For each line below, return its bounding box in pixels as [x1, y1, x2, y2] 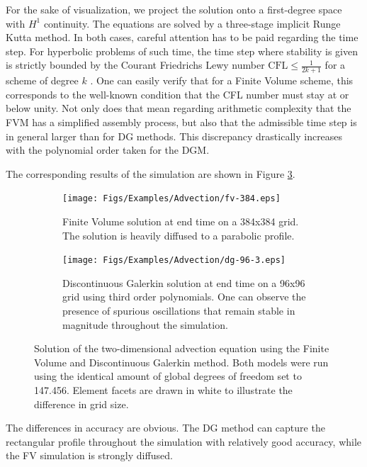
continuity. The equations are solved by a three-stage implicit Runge [43, 16, 341, 30]
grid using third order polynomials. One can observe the [62, 289, 306, 304]
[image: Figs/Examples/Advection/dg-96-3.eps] [62, 255, 286, 266]
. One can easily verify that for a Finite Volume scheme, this [90, 73, 354, 88]
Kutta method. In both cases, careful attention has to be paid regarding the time [6, 30, 358, 45]
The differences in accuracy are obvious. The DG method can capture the [6, 420, 325, 435]
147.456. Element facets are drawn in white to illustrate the [34, 383, 293, 398]
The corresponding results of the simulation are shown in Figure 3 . [6, 166, 295, 181]
